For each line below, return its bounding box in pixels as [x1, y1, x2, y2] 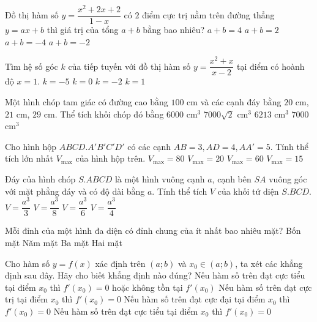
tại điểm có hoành [237, 59, 305, 72]
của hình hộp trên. [75, 152, 146, 165]
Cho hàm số [5, 256, 50, 269]
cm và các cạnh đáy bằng [187, 95, 282, 108]
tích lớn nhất [5, 152, 53, 165]
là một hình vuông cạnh [114, 173, 205, 185]
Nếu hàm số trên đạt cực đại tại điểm [124, 293, 266, 305]
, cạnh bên [212, 173, 252, 185]
